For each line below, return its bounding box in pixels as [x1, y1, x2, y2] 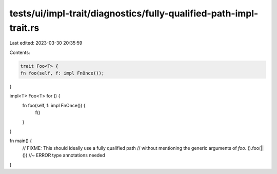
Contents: [9, 49, 30, 55]
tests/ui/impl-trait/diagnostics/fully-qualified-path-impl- [9, 8, 259, 19]
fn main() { [9, 138, 32, 144]
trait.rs [9, 22, 39, 33]
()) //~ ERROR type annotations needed [22, 152, 105, 159]
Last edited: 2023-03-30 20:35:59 [9, 40, 83, 46]
